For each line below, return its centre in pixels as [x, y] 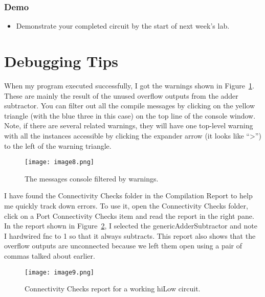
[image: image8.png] [60, 162]
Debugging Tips [61, 61]
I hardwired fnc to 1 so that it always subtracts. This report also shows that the [130, 235]
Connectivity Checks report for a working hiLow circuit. [113, 289]
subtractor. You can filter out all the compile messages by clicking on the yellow [129, 106]
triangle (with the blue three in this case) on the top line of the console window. [130, 115]
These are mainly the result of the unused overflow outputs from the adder [121, 95]
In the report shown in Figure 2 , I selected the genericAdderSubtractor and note [131, 226]
